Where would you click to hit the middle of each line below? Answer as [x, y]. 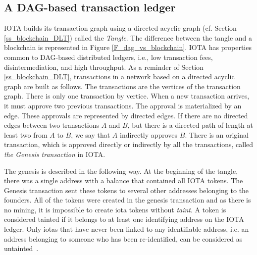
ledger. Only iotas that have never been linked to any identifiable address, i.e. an [127, 229]
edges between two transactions [51, 125]
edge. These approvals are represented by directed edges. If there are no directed [126, 115]
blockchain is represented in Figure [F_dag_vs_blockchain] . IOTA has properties [128, 47]
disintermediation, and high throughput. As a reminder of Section [104, 67]
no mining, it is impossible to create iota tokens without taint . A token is [115, 209]
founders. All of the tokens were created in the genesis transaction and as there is [128, 200]
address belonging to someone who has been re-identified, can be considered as [123, 238]
